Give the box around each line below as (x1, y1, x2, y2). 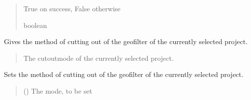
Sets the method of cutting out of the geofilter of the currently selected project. (4, 69, 244, 79)
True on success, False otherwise (23, 3, 121, 13)
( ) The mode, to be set (23, 85, 93, 96)
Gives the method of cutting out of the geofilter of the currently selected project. (4, 36, 248, 47)
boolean (23, 20, 47, 30)
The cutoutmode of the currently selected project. (23, 52, 174, 63)
